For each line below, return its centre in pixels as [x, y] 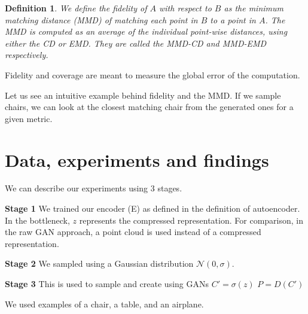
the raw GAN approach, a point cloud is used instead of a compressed [133, 232]
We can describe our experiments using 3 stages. [94, 188]
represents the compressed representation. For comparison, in [191, 220]
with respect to [185, 8]
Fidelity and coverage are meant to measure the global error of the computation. [153, 74]
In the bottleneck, [37, 220]
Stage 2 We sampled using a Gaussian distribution [99, 263]
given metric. [29, 118]
